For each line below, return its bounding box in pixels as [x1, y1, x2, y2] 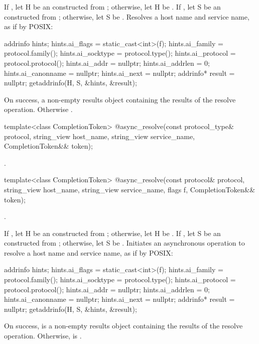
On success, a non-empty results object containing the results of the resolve [4, 94, 236, 104]
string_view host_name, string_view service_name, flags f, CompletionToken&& [4, 184, 255, 194]
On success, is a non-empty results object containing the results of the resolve [4, 320, 243, 331]
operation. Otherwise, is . [4, 330, 82, 341]
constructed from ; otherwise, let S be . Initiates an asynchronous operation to [4, 238, 245, 248]
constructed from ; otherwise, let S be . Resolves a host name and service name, [4, 11, 249, 22]
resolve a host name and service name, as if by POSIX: [4, 247, 173, 258]
